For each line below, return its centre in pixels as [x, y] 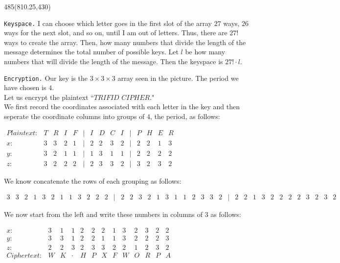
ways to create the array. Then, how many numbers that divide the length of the [125, 42]
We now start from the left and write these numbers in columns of [103, 214]
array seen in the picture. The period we [178, 78]
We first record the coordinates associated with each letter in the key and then [122, 107]
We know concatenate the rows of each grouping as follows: [93, 180]
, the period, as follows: [185, 116]
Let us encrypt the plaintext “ [49, 97]
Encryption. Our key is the [46, 78]
